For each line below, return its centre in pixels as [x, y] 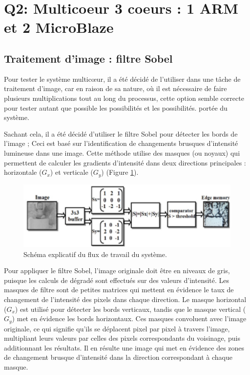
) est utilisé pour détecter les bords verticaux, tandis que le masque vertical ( [130, 309]
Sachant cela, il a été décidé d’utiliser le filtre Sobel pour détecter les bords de [121, 133]
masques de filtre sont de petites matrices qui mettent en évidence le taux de [119, 290]
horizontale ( [23, 172]
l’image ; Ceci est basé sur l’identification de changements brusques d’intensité [121, 143]
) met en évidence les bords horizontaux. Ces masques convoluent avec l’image [129, 318]
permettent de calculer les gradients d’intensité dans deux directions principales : [125, 162]
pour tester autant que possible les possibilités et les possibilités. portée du [116, 107]
